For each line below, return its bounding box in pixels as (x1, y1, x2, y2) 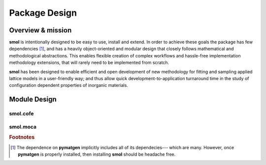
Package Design (9, 7, 77, 18)
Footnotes (9, 134, 35, 141)
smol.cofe (9, 110, 34, 117)
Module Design (9, 95, 57, 104)
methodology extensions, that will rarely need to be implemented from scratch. (9, 59, 169, 66)
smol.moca (9, 123, 37, 130)
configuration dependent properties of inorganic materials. (9, 82, 128, 88)
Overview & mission (9, 26, 72, 34)
